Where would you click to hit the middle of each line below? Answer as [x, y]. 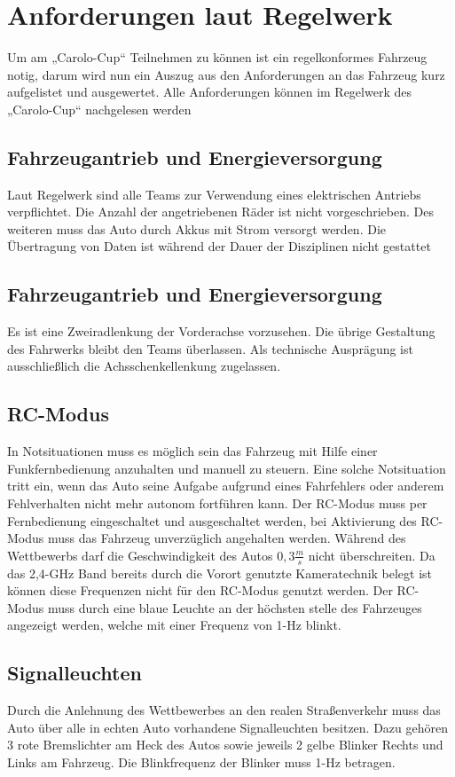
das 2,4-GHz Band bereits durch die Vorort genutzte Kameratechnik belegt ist [220, 573]
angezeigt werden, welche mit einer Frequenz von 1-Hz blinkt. [174, 625]
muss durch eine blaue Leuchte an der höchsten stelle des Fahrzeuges [235, 607]
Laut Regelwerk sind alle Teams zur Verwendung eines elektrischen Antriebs [214, 194]
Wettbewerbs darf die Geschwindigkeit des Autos [140, 555]
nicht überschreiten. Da [372, 555]
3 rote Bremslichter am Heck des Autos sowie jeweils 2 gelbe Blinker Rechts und [225, 745]
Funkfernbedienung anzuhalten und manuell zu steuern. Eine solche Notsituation [227, 468]
